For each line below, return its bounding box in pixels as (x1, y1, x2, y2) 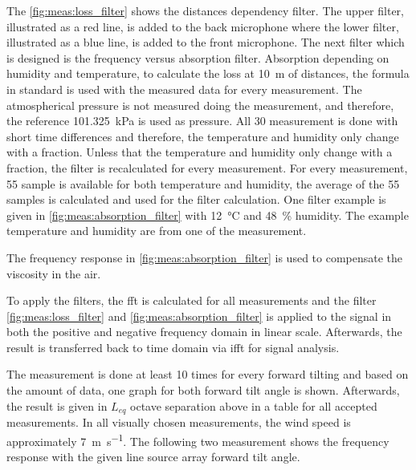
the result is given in (6, 397, 108, 414)
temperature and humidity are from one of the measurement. (6, 222, 307, 239)
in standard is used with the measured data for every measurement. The (6, 80, 362, 97)
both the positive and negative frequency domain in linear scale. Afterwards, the (6, 323, 402, 340)
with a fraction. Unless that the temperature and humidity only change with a (6, 144, 393, 160)
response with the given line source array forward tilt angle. (6, 448, 300, 464)
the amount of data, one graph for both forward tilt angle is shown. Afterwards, (6, 382, 400, 399)
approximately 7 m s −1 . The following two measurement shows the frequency (6, 430, 389, 449)
